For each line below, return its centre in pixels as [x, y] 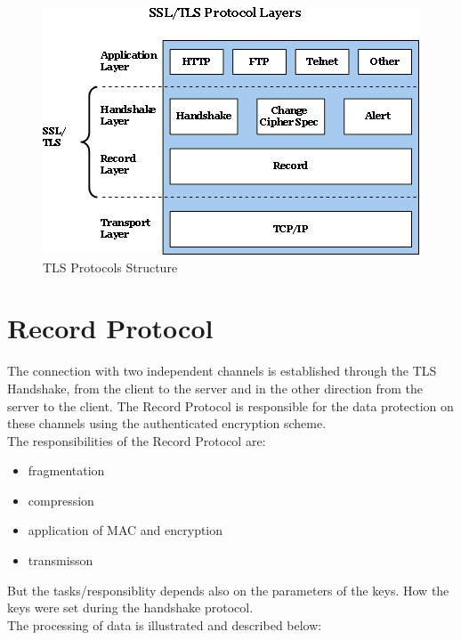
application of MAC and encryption [125, 530]
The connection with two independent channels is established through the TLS [222, 371]
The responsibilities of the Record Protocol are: [137, 440]
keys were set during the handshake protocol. [130, 608]
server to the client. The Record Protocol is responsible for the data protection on [230, 405]
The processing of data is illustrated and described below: [165, 624]
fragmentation [66, 470]
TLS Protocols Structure [110, 267]
